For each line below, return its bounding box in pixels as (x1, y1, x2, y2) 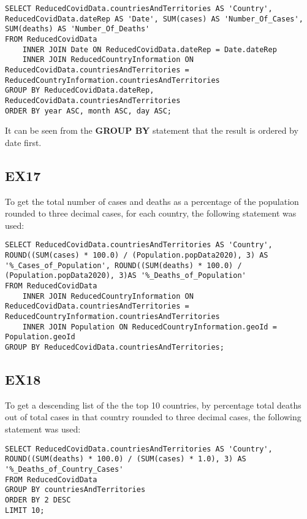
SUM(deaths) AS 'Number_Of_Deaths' (5, 25, 150, 34)
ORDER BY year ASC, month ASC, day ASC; (5, 106, 172, 115)
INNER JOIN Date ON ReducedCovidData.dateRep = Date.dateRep (22, 45, 277, 54)
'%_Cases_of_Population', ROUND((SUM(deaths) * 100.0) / (5, 261, 242, 270)
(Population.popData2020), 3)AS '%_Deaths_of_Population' (5, 271, 246, 280)
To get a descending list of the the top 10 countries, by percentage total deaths (5, 398, 301, 411)
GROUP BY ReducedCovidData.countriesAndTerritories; (5, 342, 224, 352)
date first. (5, 136, 42, 148)
